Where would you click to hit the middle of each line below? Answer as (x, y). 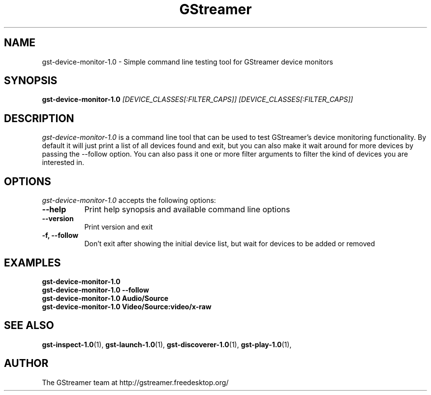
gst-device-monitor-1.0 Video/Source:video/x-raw (127, 306)
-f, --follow (60, 235)
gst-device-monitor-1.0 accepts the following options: (129, 200)
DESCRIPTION (39, 118)
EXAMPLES (32, 263)
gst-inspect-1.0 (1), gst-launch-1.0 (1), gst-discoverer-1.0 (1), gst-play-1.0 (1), (167, 344)
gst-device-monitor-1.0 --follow (95, 290)
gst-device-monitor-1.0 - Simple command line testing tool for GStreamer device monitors (187, 62)
